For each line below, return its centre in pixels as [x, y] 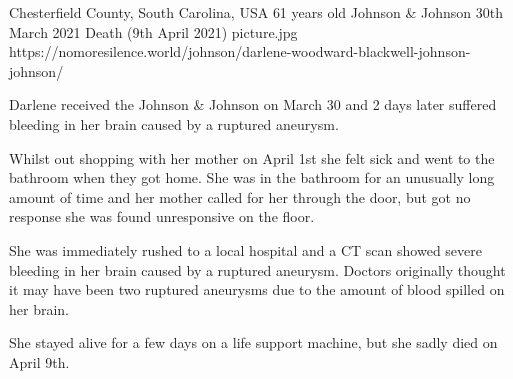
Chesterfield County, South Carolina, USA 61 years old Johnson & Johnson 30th [256, 12]
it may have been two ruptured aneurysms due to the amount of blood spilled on [257, 289]
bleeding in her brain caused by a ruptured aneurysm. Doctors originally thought [257, 269]
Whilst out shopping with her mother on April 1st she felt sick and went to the [252, 157]
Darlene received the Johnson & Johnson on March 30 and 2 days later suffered [253, 104]
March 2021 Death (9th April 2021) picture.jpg [153, 31]
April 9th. [39, 361]
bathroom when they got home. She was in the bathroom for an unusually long [252, 177]
